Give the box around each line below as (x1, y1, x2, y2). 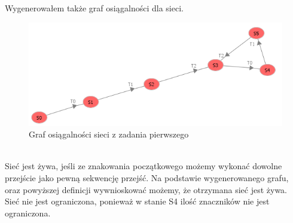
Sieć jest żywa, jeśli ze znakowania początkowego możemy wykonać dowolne (5, 160, 282, 172)
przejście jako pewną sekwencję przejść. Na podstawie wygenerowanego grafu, (5, 171, 289, 184)
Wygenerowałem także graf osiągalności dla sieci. (5, 2, 184, 14)
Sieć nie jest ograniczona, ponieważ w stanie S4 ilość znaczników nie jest (5, 195, 270, 207)
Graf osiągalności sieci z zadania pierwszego (29, 128, 189, 140)
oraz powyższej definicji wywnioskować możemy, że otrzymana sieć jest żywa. (5, 183, 288, 195)
